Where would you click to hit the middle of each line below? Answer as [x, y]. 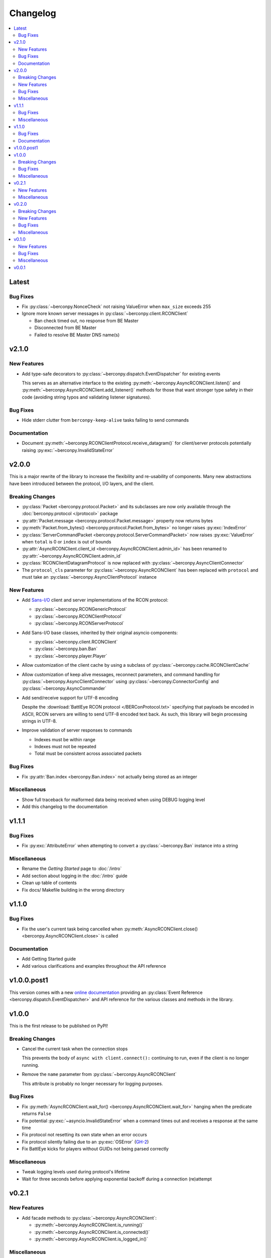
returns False [37, 1114]
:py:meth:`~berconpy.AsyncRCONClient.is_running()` [89, 1225]
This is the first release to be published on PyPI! [58, 1026]
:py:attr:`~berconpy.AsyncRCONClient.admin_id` [72, 556]
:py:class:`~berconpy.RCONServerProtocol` [79, 623]
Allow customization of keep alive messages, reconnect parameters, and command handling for [121, 674]
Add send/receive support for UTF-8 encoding [70, 697]
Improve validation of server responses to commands [77, 730]
